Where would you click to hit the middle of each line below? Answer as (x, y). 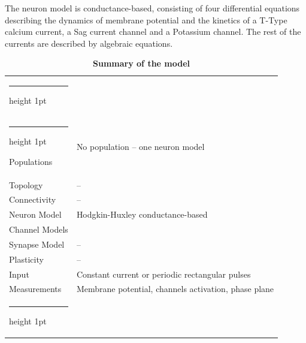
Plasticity (26, 259)
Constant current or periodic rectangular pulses (163, 274)
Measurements (35, 289)
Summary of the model (142, 63)
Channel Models (39, 229)
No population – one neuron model (140, 147)
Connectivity (33, 199)
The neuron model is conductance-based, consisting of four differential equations (152, 8)
